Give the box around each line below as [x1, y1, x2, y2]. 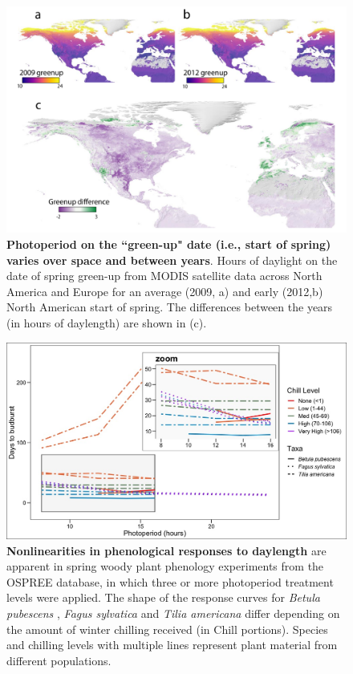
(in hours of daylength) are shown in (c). [6, 314, 207, 331]
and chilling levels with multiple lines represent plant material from [6, 636, 338, 653]
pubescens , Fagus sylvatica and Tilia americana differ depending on [6, 605, 340, 622]
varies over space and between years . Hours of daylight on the [6, 251, 338, 268]
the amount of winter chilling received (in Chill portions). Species [6, 620, 328, 637]
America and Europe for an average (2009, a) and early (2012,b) [6, 282, 323, 299]
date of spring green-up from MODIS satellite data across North [6, 267, 323, 284]
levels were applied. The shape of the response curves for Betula [6, 589, 320, 606]
